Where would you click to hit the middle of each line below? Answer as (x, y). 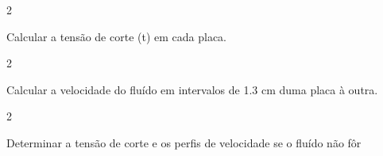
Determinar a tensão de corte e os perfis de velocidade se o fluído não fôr (184, 142)
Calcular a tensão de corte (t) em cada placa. (117, 36)
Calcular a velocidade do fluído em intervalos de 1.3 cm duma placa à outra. (192, 89)
